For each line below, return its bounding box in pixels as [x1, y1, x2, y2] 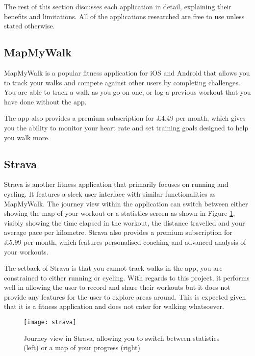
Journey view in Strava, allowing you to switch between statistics [24, 332, 220, 343]
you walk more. [4, 132, 50, 142]
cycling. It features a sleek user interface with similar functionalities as [4, 188, 216, 199]
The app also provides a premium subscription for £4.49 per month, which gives [4, 113, 246, 123]
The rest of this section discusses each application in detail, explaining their [4, 1, 231, 11]
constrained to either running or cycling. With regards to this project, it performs [4, 272, 250, 282]
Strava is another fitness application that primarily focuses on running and [4, 179, 229, 189]
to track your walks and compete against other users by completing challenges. [4, 77, 240, 87]
